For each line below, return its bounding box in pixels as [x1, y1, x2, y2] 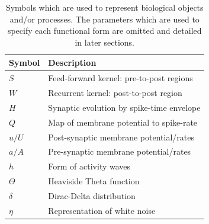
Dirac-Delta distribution [48, 189, 136, 201]
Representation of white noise [48, 204, 156, 216]
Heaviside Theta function [48, 175, 140, 187]
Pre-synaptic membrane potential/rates [48, 145, 191, 158]
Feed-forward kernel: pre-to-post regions [48, 72, 193, 84]
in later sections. [75, 36, 134, 48]
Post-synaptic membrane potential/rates [48, 130, 194, 143]
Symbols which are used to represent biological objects [5, 1, 204, 13]
